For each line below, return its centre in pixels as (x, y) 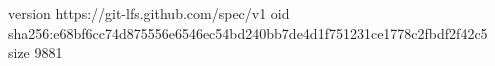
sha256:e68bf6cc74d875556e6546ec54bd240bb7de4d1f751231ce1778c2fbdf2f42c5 (248, 32)
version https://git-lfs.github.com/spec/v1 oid (149, 13)
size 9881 (35, 52)
